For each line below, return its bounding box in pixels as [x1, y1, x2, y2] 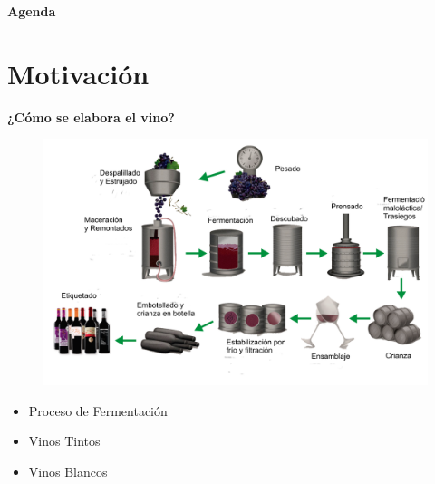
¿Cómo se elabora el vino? [7, 107, 175, 126]
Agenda [7, 2, 56, 20]
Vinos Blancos [28, 461, 108, 480]
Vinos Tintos [28, 431, 101, 450]
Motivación [7, 54, 150, 92]
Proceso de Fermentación [28, 401, 168, 420]
